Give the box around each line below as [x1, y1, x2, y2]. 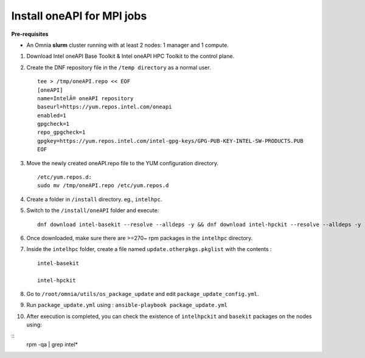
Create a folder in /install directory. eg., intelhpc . [26, 195, 162, 203]
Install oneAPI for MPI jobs [11, 9, 147, 22]
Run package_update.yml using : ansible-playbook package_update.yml [26, 301, 228, 309]
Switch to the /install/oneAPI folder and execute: [26, 207, 159, 214]
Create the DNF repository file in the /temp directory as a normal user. [26, 64, 211, 71]
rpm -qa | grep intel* [26, 340, 78, 348]
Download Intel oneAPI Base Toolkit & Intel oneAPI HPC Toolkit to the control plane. [26, 52, 234, 60]
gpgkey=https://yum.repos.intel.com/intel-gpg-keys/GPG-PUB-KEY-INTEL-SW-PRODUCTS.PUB [37, 137, 304, 144]
